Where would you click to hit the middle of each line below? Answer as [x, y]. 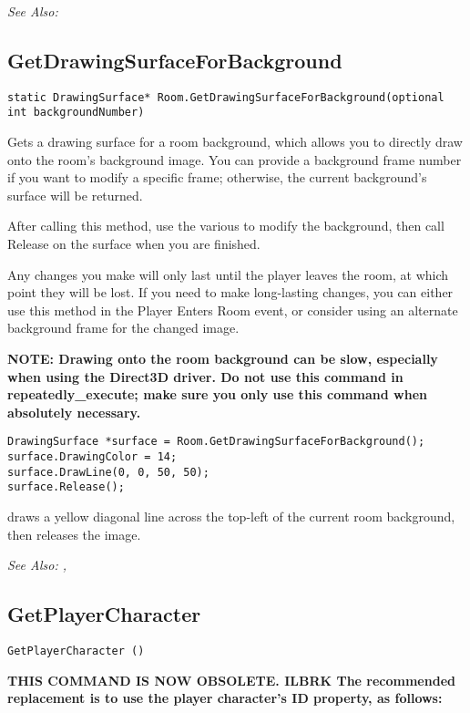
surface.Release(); [66, 487]
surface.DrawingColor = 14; [92, 457]
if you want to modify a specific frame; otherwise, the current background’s [217, 177]
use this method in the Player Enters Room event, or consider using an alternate [233, 310]
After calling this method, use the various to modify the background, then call [226, 226]
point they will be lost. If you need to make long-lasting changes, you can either [230, 292]
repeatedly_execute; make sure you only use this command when [218, 394]
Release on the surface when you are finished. [134, 244]
